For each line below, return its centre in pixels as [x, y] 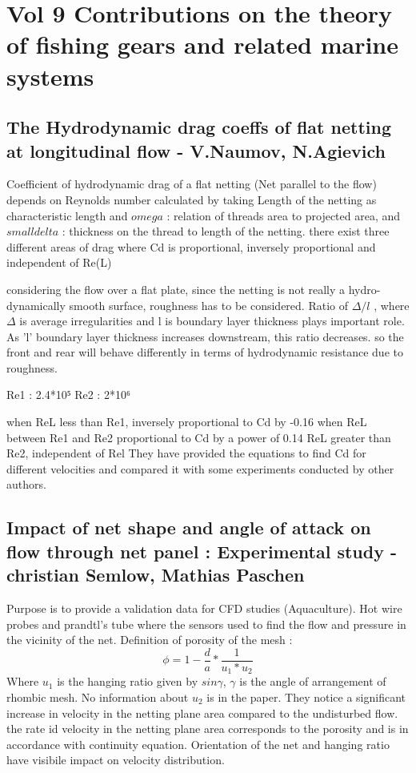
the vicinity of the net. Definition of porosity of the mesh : [150, 640]
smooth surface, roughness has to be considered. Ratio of [208, 305]
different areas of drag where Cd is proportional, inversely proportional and [191, 246]
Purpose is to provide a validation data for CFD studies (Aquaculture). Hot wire [204, 608]
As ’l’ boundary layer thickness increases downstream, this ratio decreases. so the [205, 336]
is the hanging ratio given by [128, 681]
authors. [26, 484]
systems [50, 76]
